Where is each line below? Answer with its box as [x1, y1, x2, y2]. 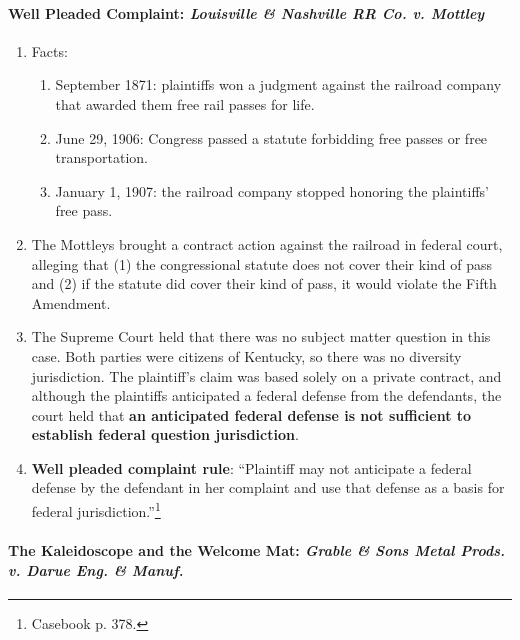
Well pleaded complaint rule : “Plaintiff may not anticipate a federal [31, 457, 472, 478]
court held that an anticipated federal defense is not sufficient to [31, 404, 472, 425]
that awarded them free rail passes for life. [55, 93, 315, 114]
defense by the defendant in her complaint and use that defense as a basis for [31, 477, 505, 498]
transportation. [55, 147, 148, 168]
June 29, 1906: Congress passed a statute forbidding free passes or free [55, 127, 488, 148]
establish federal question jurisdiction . [31, 424, 299, 445]
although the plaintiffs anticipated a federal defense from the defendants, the [31, 385, 502, 406]
